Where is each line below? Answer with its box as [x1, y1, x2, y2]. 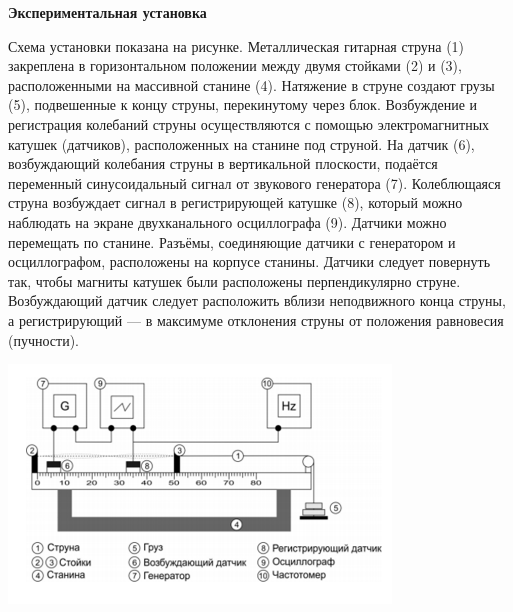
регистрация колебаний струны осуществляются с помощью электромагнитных [8, 113, 490, 134]
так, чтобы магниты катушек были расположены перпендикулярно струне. [8, 270, 461, 291]
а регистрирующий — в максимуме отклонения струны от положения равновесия [8, 309, 504, 330]
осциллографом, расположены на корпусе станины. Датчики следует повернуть [8, 251, 491, 272]
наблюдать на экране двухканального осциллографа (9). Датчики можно [8, 211, 447, 232]
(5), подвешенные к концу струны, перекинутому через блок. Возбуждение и [8, 94, 478, 115]
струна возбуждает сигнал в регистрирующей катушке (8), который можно [8, 192, 463, 213]
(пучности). [8, 329, 79, 350]
